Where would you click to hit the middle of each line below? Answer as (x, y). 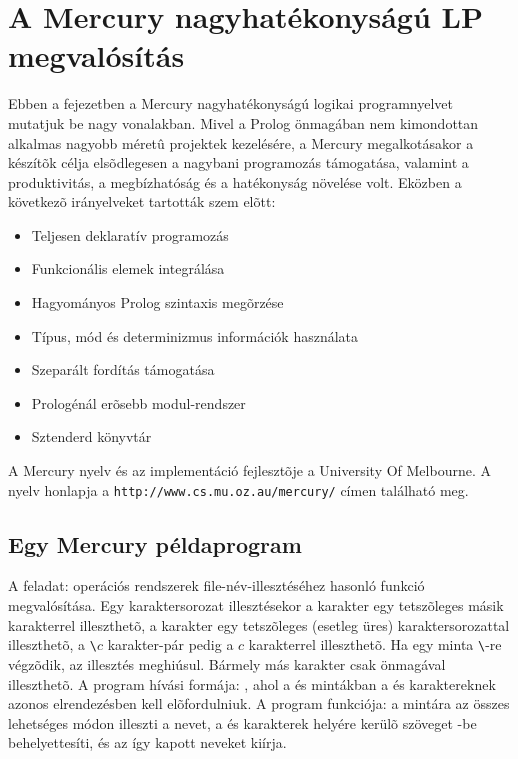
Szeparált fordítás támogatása (123, 369)
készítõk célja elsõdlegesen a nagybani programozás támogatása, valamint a (238, 162)
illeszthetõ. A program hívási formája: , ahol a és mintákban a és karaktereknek (252, 683)
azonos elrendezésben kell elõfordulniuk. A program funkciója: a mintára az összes (259, 703)
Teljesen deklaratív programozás (130, 234)
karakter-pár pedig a (170, 644)
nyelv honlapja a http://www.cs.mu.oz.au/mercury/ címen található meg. (238, 489)
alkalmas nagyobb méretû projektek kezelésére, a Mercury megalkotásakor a (241, 142)
